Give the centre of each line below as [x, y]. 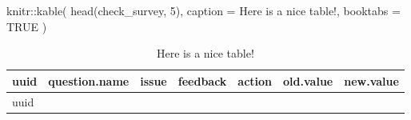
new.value [371, 80]
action [255, 80]
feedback [202, 80]
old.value [308, 80]
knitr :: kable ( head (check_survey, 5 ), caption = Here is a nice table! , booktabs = [204, 10]
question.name [89, 80]
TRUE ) [27, 26]
